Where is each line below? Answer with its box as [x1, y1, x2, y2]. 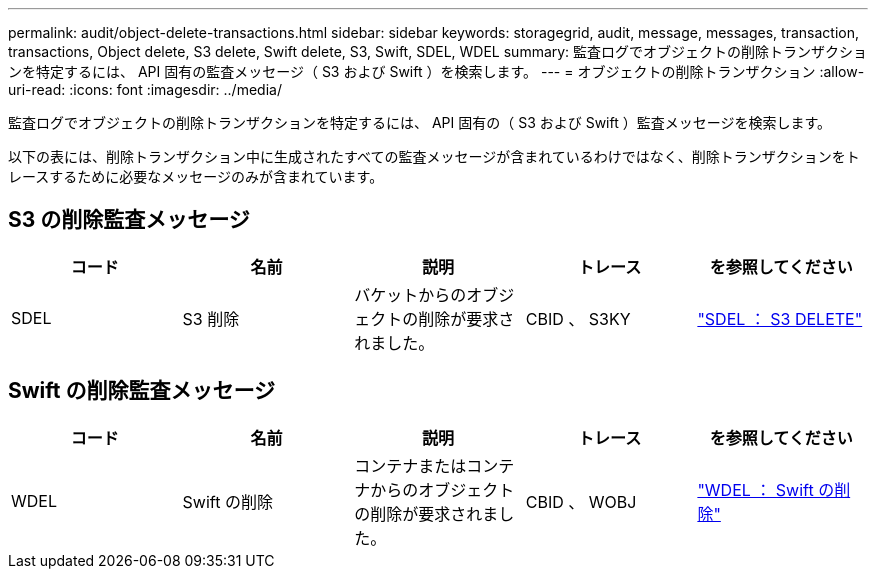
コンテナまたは [354, 455, 467, 476]
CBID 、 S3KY [525, 308, 631, 329]
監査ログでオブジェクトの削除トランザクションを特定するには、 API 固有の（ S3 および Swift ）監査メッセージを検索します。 [8, 114, 832, 131]
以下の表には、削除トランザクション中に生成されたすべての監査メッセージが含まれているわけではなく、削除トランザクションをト [8, 148, 860, 165]
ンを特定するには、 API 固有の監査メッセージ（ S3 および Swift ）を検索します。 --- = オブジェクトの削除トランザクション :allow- [8, 63, 865, 80]
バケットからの [354, 284, 467, 305]
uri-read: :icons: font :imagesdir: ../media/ [8, 81, 282, 98]
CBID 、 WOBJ [525, 491, 637, 512]
